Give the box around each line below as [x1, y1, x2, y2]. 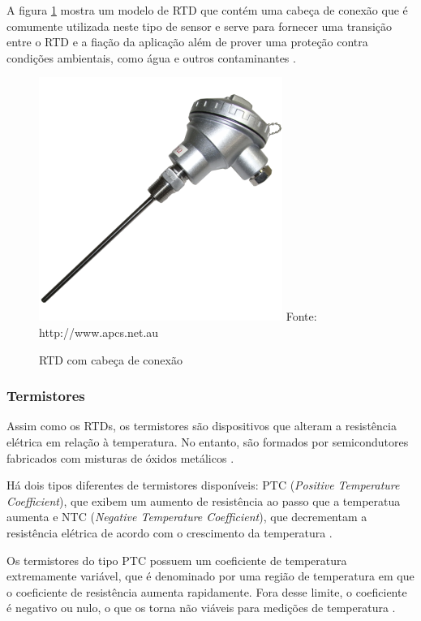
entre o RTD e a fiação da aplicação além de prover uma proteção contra [6, 33, 368, 50]
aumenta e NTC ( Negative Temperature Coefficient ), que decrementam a [6, 508, 367, 525]
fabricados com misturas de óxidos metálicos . [6, 449, 234, 466]
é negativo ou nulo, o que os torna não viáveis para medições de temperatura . [6, 599, 396, 616]
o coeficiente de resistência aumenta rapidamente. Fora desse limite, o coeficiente [6, 583, 407, 600]
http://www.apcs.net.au [39, 323, 159, 340]
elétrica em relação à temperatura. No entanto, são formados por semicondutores [6, 433, 409, 450]
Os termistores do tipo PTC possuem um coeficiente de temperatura [6, 551, 347, 568]
